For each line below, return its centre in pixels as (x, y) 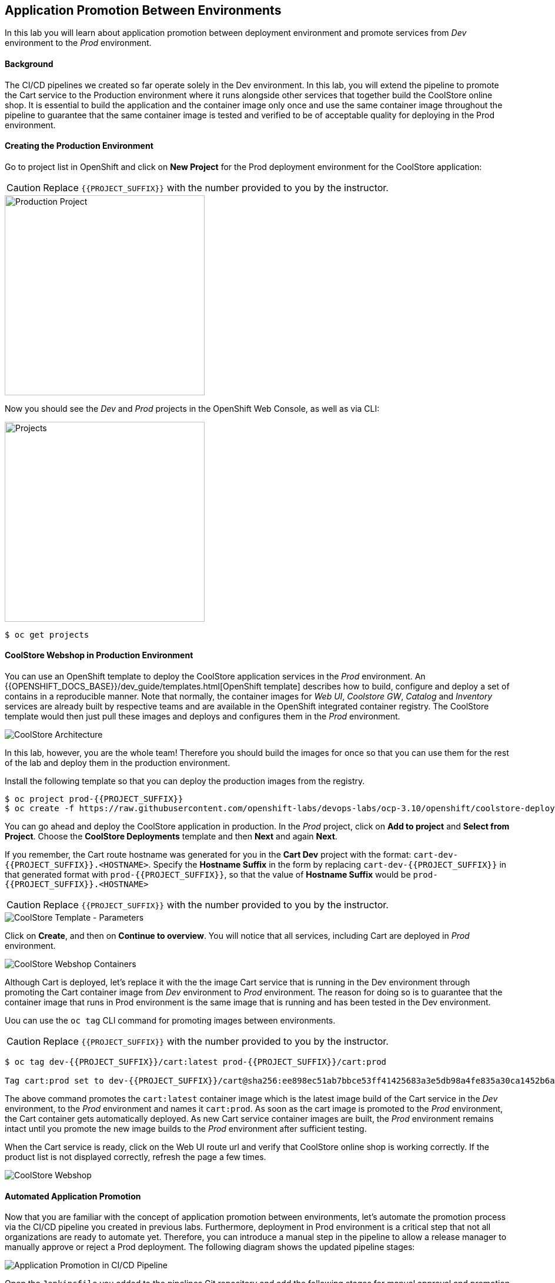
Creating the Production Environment (79, 146)
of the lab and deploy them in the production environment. (118, 763)
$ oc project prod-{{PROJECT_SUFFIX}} (94, 799)
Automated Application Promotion (73, 1196)
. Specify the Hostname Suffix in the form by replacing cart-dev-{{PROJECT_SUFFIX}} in (327, 865)
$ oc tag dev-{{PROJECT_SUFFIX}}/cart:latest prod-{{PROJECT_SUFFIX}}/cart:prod (196, 1062)
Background (29, 64)
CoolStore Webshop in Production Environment (99, 655)
